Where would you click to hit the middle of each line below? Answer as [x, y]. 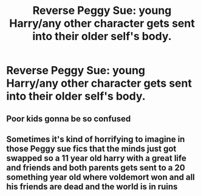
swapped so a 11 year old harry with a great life [96, 158]
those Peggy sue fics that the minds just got [91, 148]
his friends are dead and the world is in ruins [92, 187]
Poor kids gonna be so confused [69, 119]
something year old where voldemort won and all [101, 177]
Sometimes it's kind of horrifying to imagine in [96, 139]
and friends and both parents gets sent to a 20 [96, 167]
